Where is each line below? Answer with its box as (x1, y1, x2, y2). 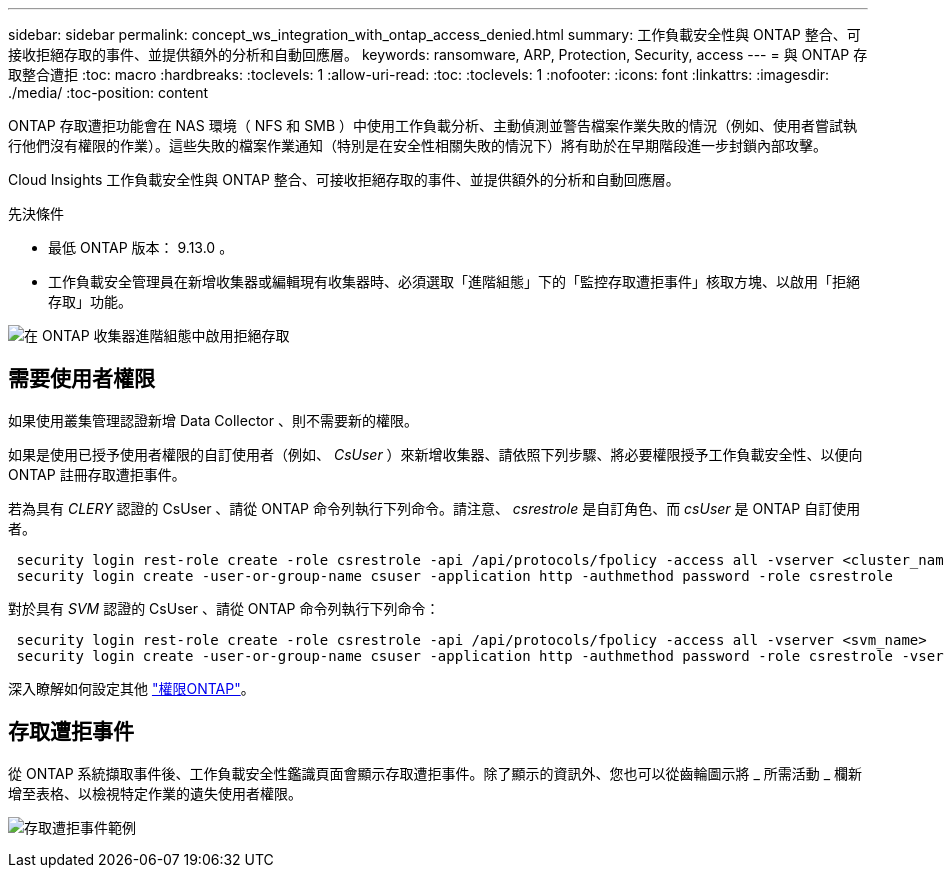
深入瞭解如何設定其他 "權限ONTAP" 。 (8, 679, 255, 697)
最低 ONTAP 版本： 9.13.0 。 (48, 239, 234, 256)
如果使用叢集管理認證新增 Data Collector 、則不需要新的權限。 (8, 411, 418, 429)
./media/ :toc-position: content (8, 84, 209, 101)
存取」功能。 (48, 293, 132, 310)
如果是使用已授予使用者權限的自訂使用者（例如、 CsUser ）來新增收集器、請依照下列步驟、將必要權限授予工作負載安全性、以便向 (8, 445, 863, 463)
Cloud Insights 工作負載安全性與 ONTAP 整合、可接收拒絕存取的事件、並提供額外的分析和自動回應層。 (8, 171, 680, 188)
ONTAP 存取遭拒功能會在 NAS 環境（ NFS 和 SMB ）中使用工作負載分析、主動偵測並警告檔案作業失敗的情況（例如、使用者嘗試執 (8, 117, 858, 134)
